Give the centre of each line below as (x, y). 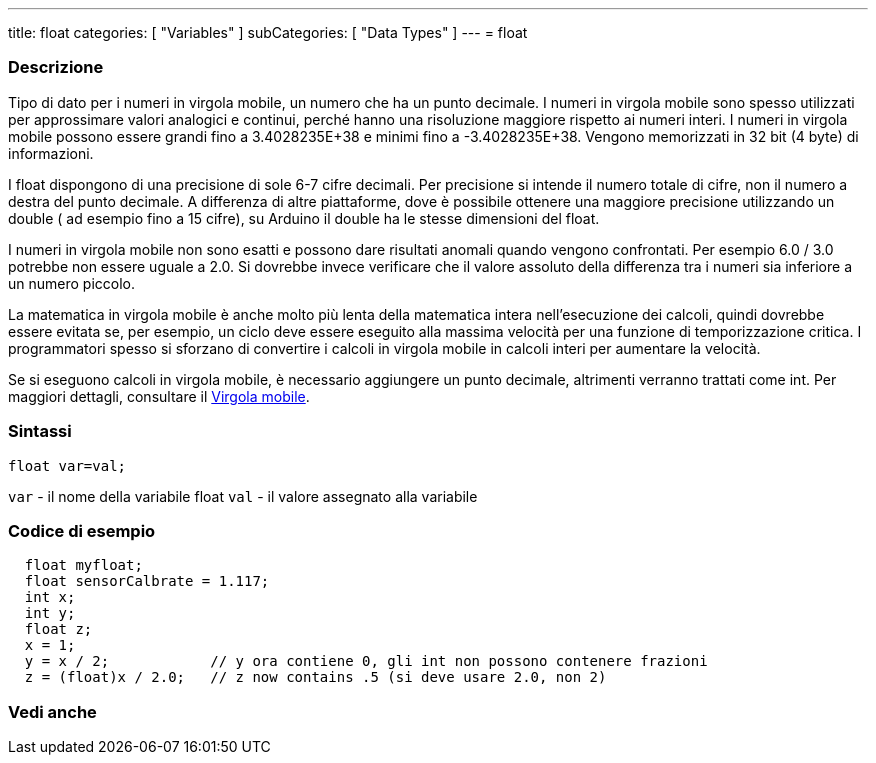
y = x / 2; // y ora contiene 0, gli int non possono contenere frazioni (366, 661)
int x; (50, 597)
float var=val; (67, 465)
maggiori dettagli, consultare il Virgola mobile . (159, 396)
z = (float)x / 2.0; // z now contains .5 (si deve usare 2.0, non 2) (315, 677)
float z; (58, 629)
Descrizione (56, 67)
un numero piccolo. (72, 283)
